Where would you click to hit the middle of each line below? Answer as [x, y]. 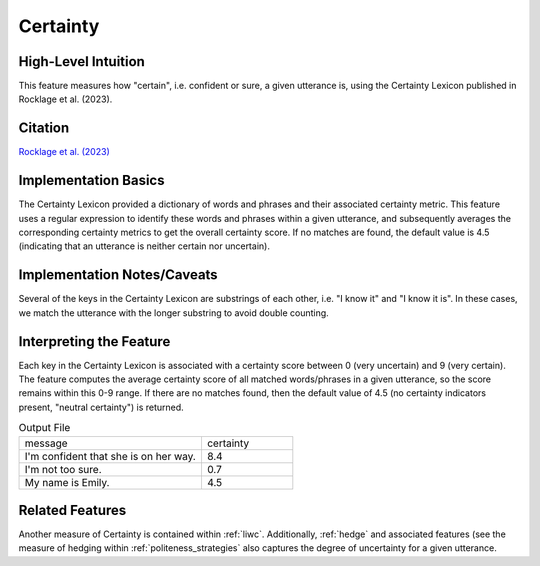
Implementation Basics [91, 180]
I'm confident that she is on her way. [110, 456]
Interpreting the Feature [94, 341]
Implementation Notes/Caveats [118, 275]
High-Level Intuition [81, 61]
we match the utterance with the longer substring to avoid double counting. [173, 312]
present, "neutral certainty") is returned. [101, 407]
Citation [44, 128]
